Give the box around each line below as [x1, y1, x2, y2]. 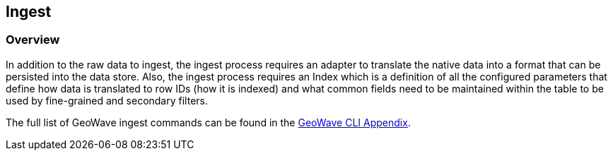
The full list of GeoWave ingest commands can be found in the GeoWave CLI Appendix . [6, 116, 411, 128]
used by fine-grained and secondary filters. [6, 94, 208, 107]
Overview [6, 32, 60, 47]
